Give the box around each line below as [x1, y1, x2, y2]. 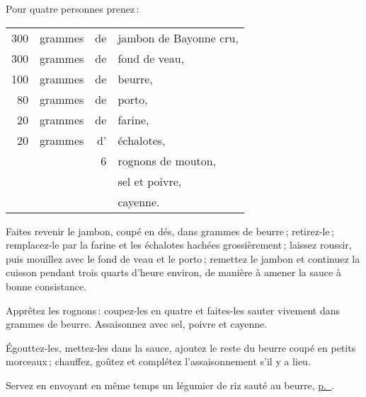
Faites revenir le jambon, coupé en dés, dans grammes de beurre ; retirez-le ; [6, 223, 334, 238]
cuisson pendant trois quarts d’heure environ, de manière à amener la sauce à [6, 265, 341, 280]
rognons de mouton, [118, 152, 217, 169]
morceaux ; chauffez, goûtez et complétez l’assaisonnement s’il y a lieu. [6, 354, 311, 369]
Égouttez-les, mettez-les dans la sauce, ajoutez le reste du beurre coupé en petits [6, 340, 356, 355]
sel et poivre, [118, 172, 182, 189]
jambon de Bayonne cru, [118, 29, 239, 46]
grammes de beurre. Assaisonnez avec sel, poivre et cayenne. [6, 316, 268, 331]
